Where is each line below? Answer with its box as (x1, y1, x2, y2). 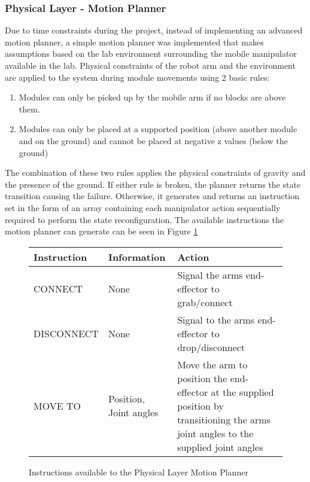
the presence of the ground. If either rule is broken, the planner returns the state (5, 178, 301, 190)
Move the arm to (177, 357, 248, 371)
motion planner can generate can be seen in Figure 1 (5, 225, 198, 237)
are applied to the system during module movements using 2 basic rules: (5, 71, 270, 83)
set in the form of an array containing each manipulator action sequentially (5, 201, 281, 213)
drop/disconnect (177, 340, 245, 354)
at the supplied (211, 385, 274, 399)
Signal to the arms (177, 312, 255, 327)
